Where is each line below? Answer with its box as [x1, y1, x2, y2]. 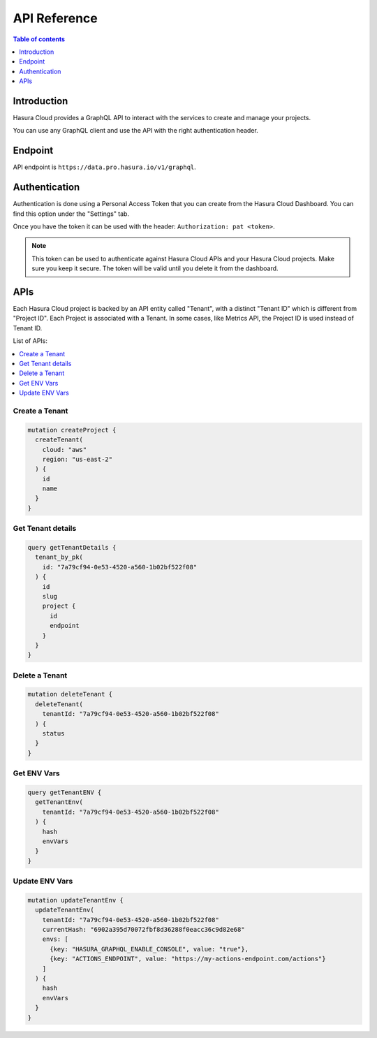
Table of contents [13, 35, 66, 43]
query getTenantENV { [27, 788, 102, 796]
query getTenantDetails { [27, 543, 117, 552]
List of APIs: [13, 337, 48, 345]
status [42, 730, 65, 738]
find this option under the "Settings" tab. [13, 210, 129, 218]
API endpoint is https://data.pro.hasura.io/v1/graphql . [13, 163, 197, 171]
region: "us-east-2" [42, 455, 113, 463]
